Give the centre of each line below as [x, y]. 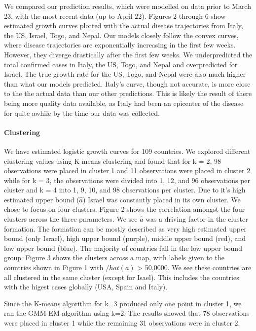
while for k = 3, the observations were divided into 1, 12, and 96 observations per [127, 180]
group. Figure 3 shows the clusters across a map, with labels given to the [114, 258]
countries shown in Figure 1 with [54, 267]
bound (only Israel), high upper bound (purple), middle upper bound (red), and [125, 238]
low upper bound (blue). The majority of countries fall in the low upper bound [123, 248]
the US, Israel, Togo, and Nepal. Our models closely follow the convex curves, [121, 35]
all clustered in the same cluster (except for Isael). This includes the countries [122, 277]
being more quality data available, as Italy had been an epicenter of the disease [124, 103]
